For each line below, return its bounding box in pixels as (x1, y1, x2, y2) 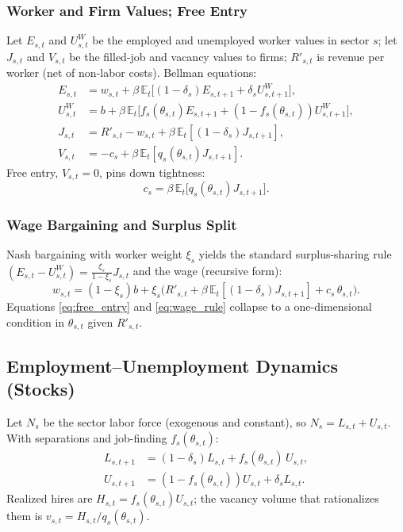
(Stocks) (6, 377, 75, 401)
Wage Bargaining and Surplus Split (6, 215, 237, 235)
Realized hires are (6, 490, 93, 507)
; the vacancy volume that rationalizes (194, 490, 379, 507)
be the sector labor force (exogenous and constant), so (43, 413, 306, 430)
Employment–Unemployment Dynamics (6, 353, 338, 377)
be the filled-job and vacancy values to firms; (69, 48, 287, 64)
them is (6, 507, 43, 524)
